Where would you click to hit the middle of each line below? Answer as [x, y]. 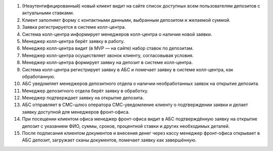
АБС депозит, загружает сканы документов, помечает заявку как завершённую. [109, 140]
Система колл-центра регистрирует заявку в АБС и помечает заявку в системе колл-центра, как [128, 69]
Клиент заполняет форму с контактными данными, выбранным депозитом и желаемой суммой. [126, 20]
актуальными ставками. [48, 13]
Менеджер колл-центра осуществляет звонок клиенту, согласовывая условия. [108, 55]
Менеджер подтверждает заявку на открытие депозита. [83, 98]
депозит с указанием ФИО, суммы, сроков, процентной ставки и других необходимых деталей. [126, 126]
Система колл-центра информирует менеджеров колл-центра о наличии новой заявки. [117, 34]
